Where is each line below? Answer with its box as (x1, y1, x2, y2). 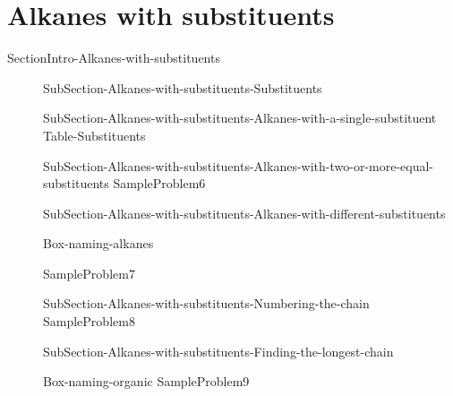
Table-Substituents (43, 125, 146, 144)
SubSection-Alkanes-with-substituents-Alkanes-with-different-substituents (43, 203, 446, 222)
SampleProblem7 (43, 263, 135, 282)
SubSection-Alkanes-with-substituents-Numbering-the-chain (43, 294, 370, 313)
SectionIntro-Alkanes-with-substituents (7, 48, 220, 67)
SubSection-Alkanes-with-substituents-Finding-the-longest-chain (43, 341, 394, 360)
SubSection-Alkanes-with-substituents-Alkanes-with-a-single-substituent (43, 108, 437, 127)
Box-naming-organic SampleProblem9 (43, 372, 250, 391)
